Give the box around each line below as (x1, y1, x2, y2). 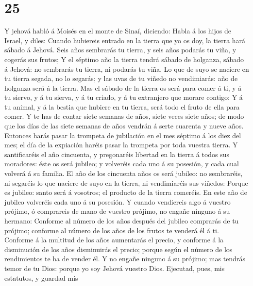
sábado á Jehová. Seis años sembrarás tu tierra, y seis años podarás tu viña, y (4, 45, 236, 55)
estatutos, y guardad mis (4, 272, 78, 283)
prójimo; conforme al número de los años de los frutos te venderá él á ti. (4, 225, 219, 235)
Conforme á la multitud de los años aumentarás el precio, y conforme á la (4, 235, 224, 245)
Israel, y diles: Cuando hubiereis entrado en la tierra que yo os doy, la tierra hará (4, 35, 246, 45)
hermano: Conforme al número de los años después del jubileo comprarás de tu (4, 216, 239, 225)
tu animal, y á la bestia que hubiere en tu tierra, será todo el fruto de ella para (4, 101, 240, 111)
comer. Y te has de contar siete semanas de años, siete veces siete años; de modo (4, 111, 244, 121)
